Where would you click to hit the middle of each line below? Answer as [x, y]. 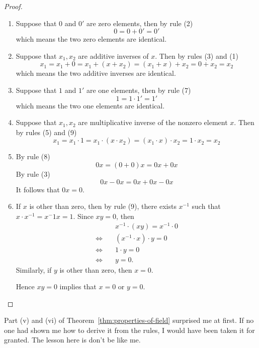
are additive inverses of [113, 55]
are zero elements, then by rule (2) [140, 23]
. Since [83, 216]
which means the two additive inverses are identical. [96, 73]
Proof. [13, 6]
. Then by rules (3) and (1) [197, 55]
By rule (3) [33, 173]
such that [206, 206]
